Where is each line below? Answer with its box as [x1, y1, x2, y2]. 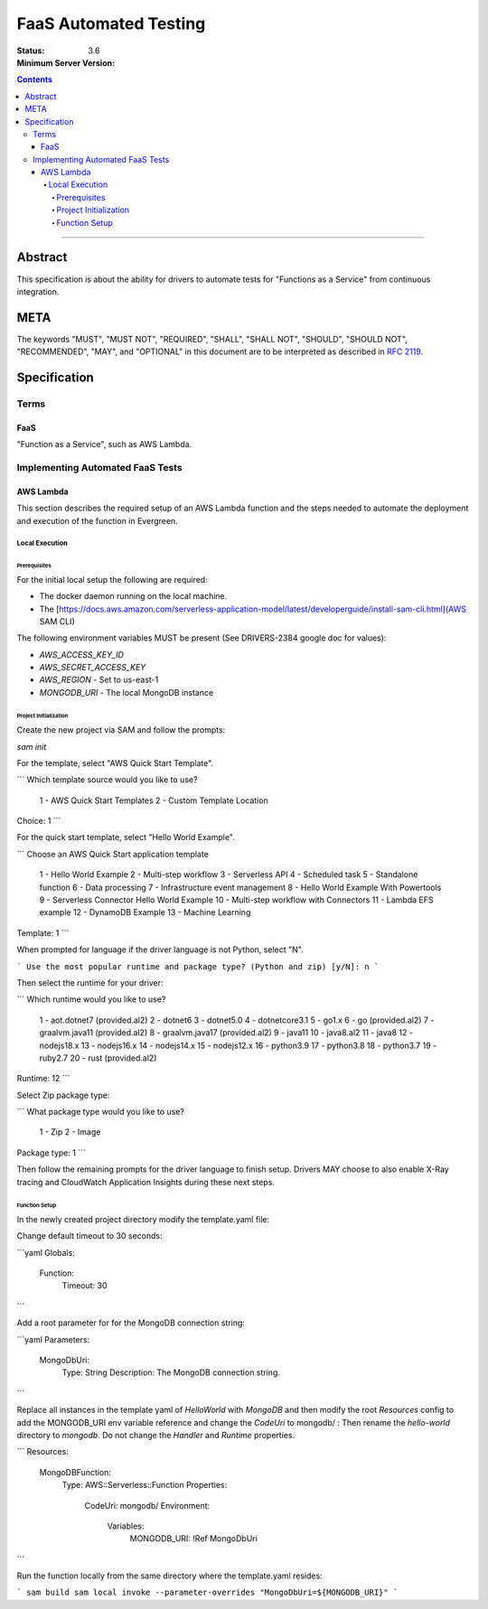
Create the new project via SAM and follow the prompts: [16, 725, 226, 735]
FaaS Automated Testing [16, 14, 206, 33]
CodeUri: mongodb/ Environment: [84, 1500, 211, 1511]
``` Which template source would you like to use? [16, 774, 198, 785]
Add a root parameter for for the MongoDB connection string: [16, 1317, 246, 1328]
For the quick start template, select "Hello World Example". [16, 832, 235, 843]
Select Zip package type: [16, 1090, 110, 1100]
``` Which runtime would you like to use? [16, 994, 166, 1005]
